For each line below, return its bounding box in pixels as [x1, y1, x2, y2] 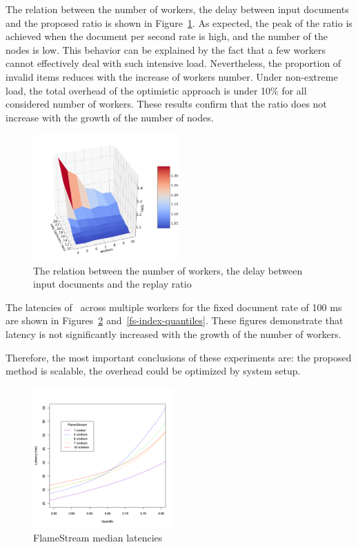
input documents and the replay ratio [33, 277, 192, 291]
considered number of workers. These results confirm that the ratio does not [6, 97, 327, 111]
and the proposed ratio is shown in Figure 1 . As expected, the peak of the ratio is [6, 15, 352, 30]
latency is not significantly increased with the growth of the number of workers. [6, 326, 341, 341]
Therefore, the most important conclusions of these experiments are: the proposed [6, 350, 352, 364]
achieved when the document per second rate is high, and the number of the [6, 29, 328, 43]
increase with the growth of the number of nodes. [6, 110, 214, 124]
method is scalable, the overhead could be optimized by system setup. [6, 364, 301, 378]
